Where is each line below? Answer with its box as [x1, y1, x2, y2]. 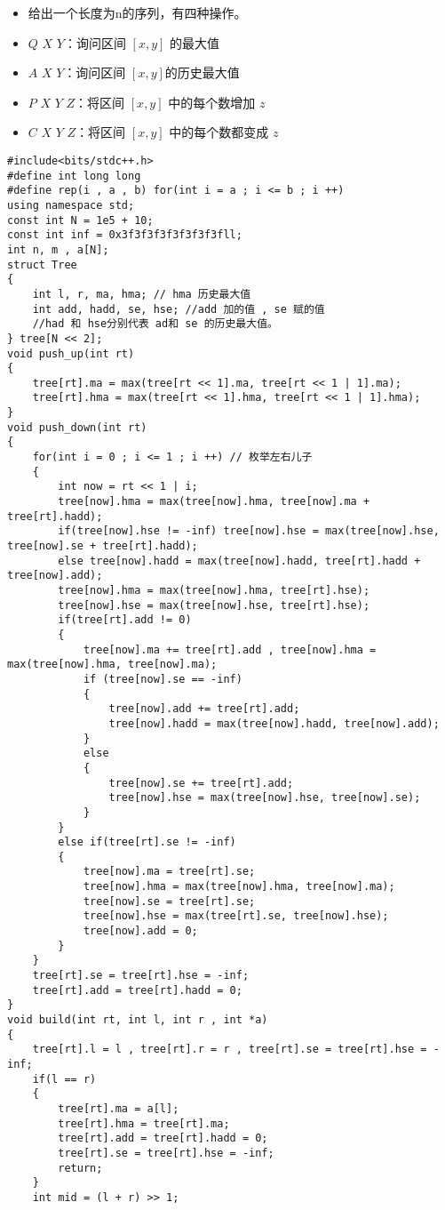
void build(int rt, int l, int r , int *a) [7, 1014, 268, 1027]
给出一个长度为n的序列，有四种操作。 [28, 4, 247, 21]
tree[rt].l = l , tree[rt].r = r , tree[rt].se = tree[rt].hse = [32, 1043, 427, 1056]
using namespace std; [7, 198, 135, 212]
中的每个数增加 [168, 92, 256, 111]
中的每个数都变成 [169, 123, 269, 141]
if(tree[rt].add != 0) [58, 613, 192, 627]
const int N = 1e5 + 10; [7, 213, 154, 227]
